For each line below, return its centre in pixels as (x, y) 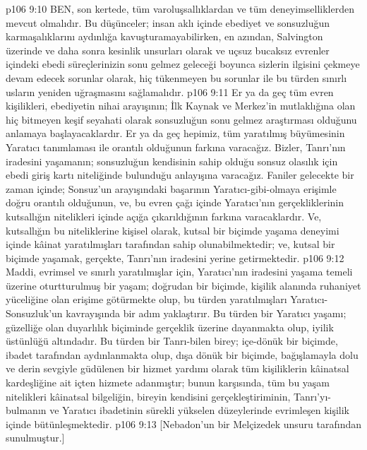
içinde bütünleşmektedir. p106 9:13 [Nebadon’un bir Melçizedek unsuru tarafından (184, 424)
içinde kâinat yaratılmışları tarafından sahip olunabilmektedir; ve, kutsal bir (170, 244)
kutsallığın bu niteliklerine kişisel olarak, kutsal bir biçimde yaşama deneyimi (173, 230)
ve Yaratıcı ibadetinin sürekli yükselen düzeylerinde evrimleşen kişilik (200, 410)
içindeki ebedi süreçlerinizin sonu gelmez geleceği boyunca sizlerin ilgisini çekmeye (183, 64)
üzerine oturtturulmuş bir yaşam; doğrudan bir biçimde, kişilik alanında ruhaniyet (183, 285)
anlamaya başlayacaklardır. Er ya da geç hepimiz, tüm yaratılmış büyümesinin (175, 133)
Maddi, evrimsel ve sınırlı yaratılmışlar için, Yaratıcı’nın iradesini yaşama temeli (179, 272)
